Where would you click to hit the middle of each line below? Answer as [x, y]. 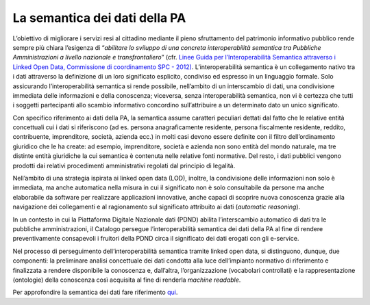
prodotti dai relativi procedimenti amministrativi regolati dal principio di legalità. [124, 165]
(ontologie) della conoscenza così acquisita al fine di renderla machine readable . [127, 280]
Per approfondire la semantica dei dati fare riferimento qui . [95, 292]
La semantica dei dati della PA [99, 18]
